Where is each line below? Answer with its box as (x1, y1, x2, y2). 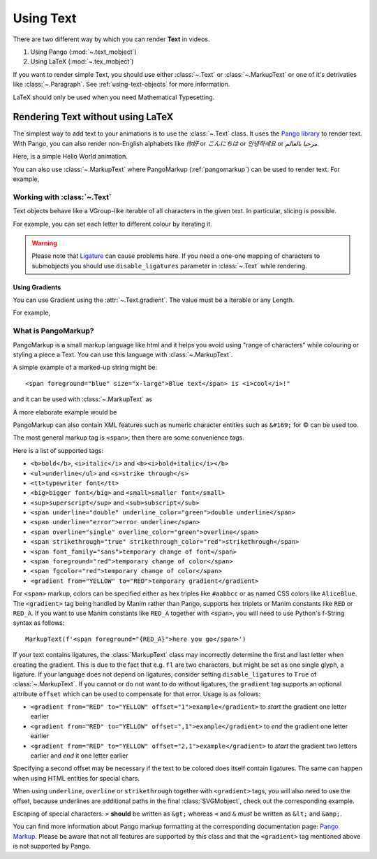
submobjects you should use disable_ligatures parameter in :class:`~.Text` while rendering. (31, 261, 307, 270)
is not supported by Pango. (13, 842, 91, 851)
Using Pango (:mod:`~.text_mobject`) (30, 48, 137, 56)
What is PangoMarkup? (13, 326, 94, 335)
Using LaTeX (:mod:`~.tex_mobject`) (30, 57, 134, 66)
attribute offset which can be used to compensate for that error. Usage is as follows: (13, 689, 261, 698)
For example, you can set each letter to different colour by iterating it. (13, 219, 212, 228)
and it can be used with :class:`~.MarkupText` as (13, 395, 153, 403)
